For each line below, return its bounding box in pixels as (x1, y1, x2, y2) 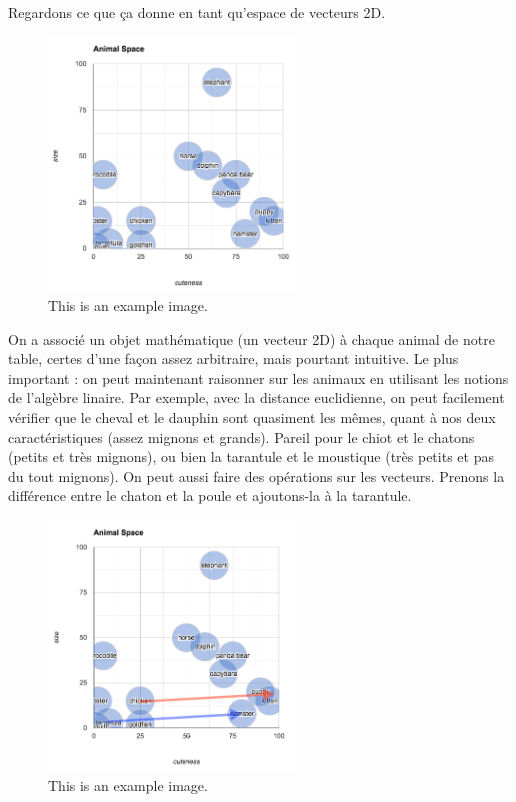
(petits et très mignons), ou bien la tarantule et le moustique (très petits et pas (8, 446, 494, 467)
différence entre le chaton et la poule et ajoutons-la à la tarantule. (8, 485, 412, 506)
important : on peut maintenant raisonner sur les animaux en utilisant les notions (8, 367, 509, 388)
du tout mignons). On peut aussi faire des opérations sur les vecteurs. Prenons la (8, 465, 505, 486)
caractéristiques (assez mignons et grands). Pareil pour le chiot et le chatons (8, 426, 475, 447)
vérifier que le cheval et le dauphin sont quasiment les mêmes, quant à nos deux (8, 407, 496, 428)
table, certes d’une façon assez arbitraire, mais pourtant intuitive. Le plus (8, 348, 459, 369)
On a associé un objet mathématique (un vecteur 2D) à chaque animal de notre (8, 328, 495, 349)
